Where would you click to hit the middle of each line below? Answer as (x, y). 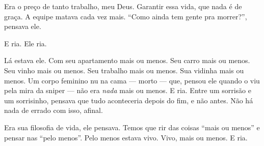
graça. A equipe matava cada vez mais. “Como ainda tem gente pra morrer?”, (126, 16)
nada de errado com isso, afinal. (54, 110)
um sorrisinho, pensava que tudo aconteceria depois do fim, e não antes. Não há (129, 100)
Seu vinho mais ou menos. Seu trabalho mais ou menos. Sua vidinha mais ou (124, 70)
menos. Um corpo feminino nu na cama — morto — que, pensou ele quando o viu (132, 80)
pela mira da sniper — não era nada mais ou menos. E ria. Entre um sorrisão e (128, 90)
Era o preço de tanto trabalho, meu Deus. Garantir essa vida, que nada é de (123, 6)
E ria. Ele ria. (25, 43)
